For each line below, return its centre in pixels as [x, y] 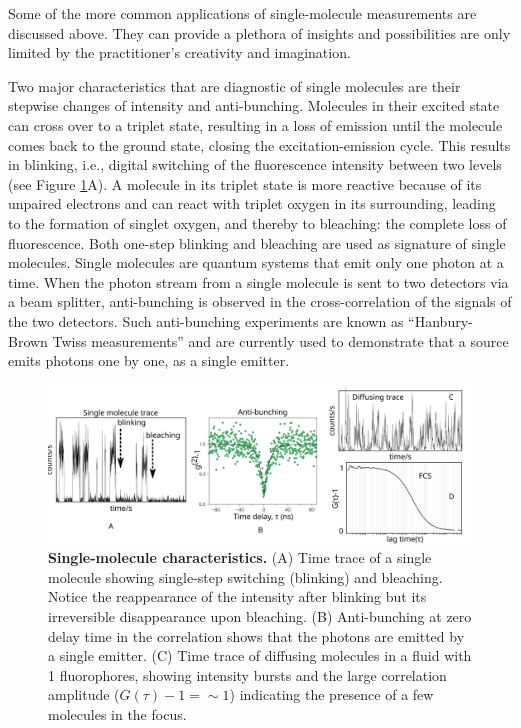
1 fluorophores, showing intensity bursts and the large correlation [247, 674]
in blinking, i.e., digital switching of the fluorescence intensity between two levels [255, 164]
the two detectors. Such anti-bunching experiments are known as [206, 320]
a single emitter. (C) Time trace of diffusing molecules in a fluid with [260, 655]
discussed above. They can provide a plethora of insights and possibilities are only [259, 32]
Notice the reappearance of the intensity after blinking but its [237, 596]
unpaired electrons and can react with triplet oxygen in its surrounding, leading [252, 203]
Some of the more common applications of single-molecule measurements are [242, 13]
